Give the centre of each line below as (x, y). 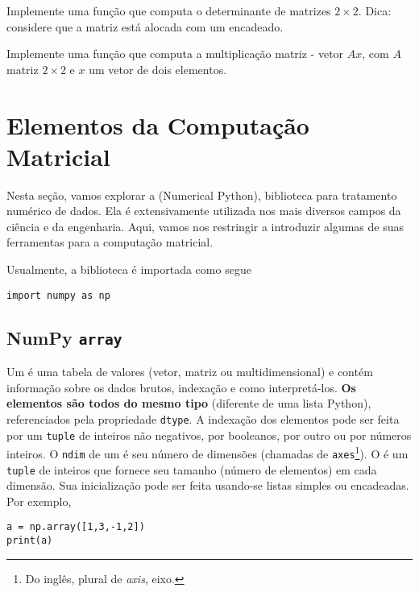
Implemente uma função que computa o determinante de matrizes (169, 10)
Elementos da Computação (158, 124)
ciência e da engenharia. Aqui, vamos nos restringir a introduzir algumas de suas (205, 226)
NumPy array (64, 337)
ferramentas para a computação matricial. (110, 242)
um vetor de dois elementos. (158, 69)
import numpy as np (58, 295)
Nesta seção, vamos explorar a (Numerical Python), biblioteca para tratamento (202, 195)
